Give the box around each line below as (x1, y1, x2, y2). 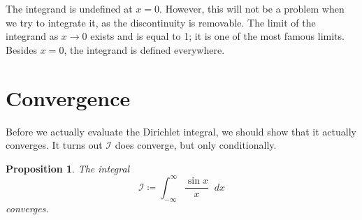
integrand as (6, 29, 59, 43)
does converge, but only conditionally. (115, 138, 277, 152)
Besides (6, 42, 38, 57)
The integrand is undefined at (6, 1, 133, 15)
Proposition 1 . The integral (6, 161, 130, 175)
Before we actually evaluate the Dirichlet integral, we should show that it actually (6, 124, 356, 138)
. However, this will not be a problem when (159, 1, 345, 15)
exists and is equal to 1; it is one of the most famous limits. (90, 29, 345, 43)
